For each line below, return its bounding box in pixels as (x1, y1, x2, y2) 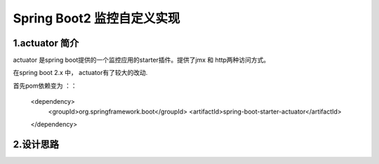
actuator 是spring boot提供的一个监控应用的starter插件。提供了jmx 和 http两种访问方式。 (13, 56, 270, 64)
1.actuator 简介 (13, 37, 79, 49)
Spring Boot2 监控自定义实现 (13, 11, 180, 26)
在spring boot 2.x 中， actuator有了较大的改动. (13, 69, 148, 77)
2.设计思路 (13, 138, 60, 150)
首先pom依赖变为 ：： (13, 81, 77, 90)
